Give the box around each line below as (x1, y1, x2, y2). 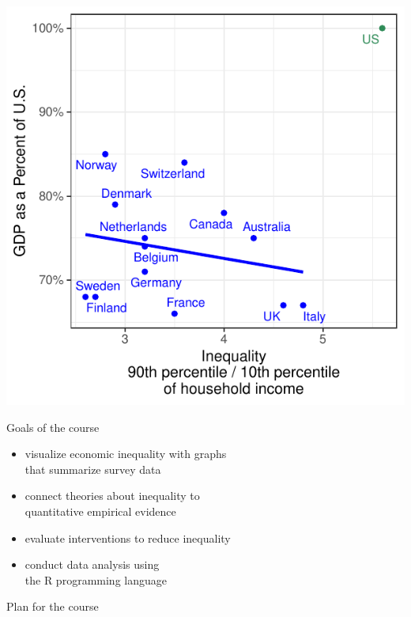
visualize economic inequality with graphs (25, 445, 227, 462)
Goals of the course (6, 418, 100, 435)
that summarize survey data (25, 460, 161, 477)
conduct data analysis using (25, 556, 160, 573)
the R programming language (25, 571, 167, 588)
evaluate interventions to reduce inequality (25, 529, 231, 546)
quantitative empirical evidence (25, 502, 176, 519)
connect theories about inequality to (25, 487, 200, 504)
